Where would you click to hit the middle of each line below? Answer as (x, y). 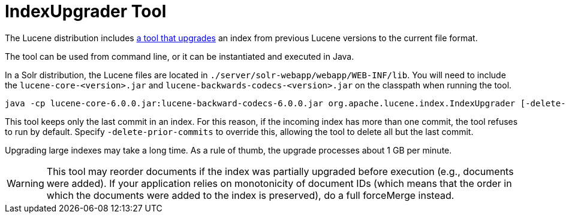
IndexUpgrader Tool (86, 11)
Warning (25, 183)
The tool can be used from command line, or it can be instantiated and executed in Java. (180, 56)
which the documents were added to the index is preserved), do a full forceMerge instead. (250, 195)
